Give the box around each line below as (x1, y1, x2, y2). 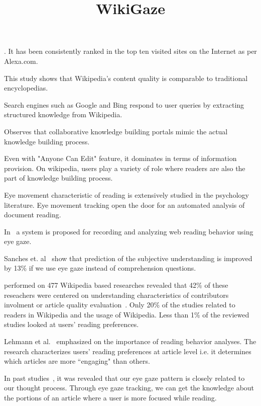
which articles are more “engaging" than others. (4, 356, 150, 366)
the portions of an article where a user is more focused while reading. (4, 392, 217, 402)
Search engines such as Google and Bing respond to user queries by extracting (4, 99, 244, 110)
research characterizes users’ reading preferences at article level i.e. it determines (4, 346, 251, 356)
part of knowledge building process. (4, 173, 113, 183)
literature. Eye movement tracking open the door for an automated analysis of (4, 199, 245, 210)
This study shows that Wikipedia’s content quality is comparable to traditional (4, 72, 248, 83)
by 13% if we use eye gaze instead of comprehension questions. (4, 263, 196, 273)
